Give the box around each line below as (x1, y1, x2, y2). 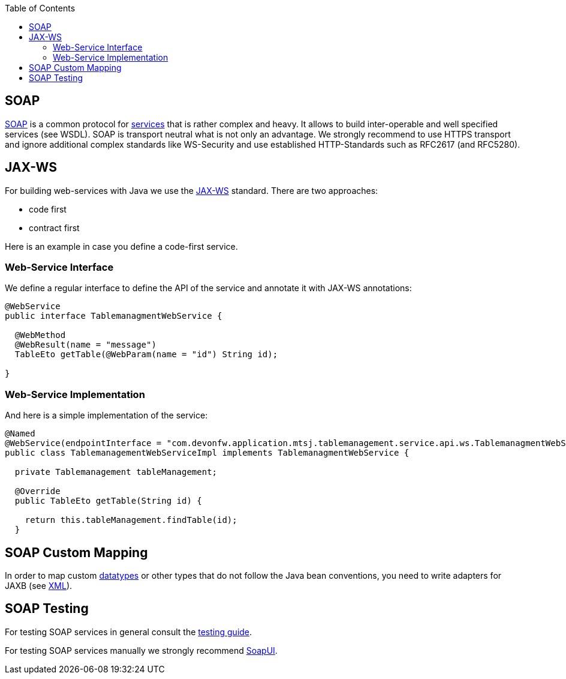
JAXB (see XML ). (5, 581, 73, 591)
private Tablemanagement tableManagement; (14, 467, 218, 477)
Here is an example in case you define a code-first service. (5, 241, 238, 252)
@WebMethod (14, 330, 66, 340)
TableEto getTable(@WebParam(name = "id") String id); (14, 349, 278, 360)
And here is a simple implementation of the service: (5, 410, 208, 421)
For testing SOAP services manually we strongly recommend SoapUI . (5, 645, 278, 656)
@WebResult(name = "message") (14, 340, 156, 350)
